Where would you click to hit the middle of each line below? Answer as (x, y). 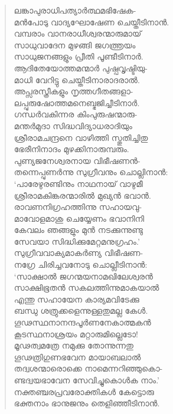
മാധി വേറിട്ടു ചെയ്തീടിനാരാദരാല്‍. (77, 79)
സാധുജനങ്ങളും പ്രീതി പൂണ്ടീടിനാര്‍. (79, 56)
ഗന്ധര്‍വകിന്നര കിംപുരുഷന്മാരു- (76, 114)
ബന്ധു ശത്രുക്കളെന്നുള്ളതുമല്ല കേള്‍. (81, 310)
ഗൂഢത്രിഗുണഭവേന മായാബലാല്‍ (77, 356)
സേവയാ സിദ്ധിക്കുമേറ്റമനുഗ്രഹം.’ (77, 241)
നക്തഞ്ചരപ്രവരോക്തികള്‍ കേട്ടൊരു (84, 391)
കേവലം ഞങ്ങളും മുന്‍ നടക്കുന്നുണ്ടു (78, 230)
